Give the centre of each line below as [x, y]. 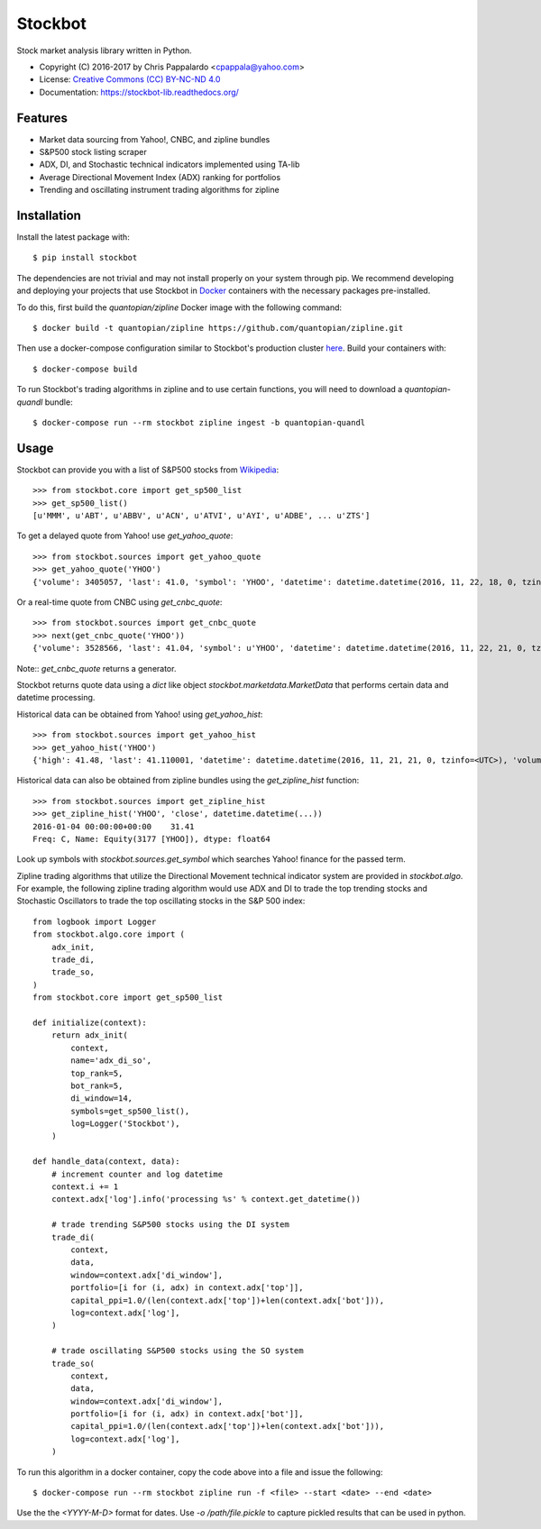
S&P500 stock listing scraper [93, 152]
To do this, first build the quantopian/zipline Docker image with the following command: [179, 307]
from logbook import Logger [95, 921]
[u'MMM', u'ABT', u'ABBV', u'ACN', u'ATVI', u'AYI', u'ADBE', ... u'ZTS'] [202, 516]
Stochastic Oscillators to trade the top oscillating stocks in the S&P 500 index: [161, 901]
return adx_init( [89, 1035]
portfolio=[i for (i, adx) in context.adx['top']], [187, 1288]
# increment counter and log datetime [137, 1174]
